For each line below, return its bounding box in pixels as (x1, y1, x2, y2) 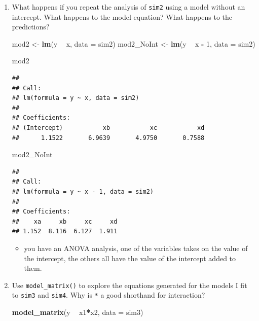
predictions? (12, 21, 50, 32)
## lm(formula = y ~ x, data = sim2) (12, 94, 139, 102)
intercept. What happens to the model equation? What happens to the (12, 11, 233, 22)
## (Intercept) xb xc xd (12, 124, 205, 131)
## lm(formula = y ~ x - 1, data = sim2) (12, 188, 154, 195)
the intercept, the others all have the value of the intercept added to (24, 253, 236, 263)
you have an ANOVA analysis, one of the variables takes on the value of (24, 242, 248, 253)
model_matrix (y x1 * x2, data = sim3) (12, 307, 143, 317)
